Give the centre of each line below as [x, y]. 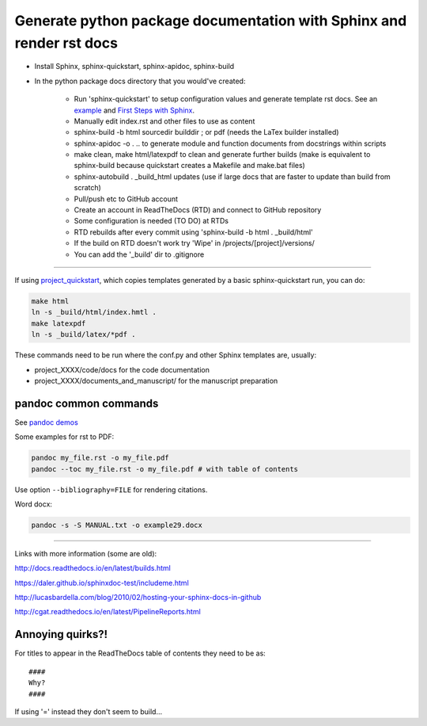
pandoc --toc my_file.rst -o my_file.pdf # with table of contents [165, 469]
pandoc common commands [87, 403]
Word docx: [34, 504]
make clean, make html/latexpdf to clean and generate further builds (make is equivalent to [222, 155]
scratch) [88, 188]
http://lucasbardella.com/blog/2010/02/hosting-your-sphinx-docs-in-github [138, 598]
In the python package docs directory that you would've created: [140, 81]
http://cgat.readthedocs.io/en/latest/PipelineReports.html [108, 612]
